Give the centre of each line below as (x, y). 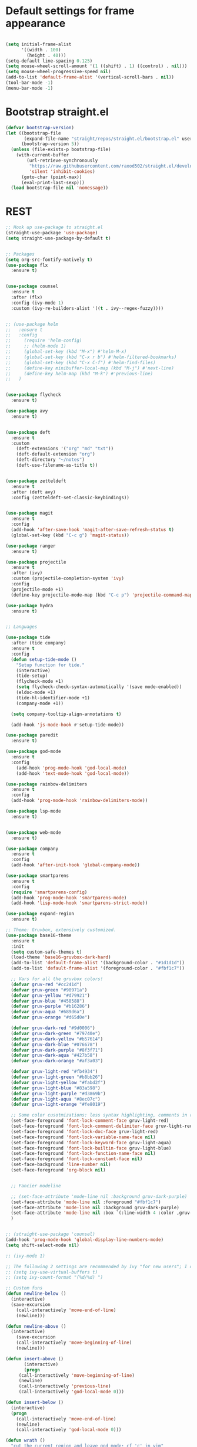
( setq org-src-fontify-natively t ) (49, 260)
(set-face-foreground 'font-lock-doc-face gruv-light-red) (85, 1131)
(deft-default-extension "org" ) (56, 454)
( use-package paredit (32, 735)
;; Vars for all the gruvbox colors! (57, 979)
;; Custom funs (24, 1288)
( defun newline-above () (36, 1326)
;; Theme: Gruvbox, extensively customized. (61, 930)
